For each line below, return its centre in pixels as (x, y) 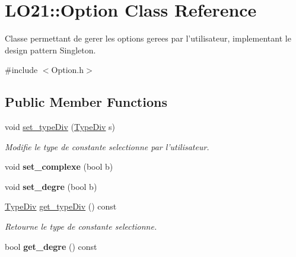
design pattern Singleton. (50, 50)
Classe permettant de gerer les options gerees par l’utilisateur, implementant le (148, 38)
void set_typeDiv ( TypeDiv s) (60, 127)
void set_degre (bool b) (51, 186)
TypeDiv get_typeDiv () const (61, 206)
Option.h (68, 70)
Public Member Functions (86, 102)
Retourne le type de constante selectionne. (81, 226)
